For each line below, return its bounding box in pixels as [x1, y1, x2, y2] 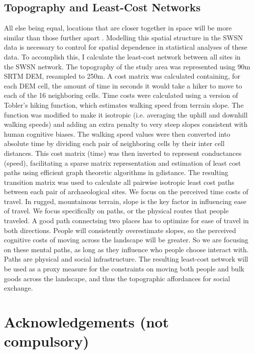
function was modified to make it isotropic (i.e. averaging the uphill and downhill [4, 109, 248, 119]
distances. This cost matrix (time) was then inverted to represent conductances [4, 147, 242, 158]
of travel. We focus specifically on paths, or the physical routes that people [4, 206, 229, 216]
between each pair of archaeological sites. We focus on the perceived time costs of [4, 186, 249, 197]
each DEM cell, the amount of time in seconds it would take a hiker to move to [4, 80, 242, 90]
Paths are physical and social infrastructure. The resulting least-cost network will [4, 254, 248, 264]
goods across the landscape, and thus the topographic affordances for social [4, 273, 230, 283]
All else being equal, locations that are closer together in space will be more [4, 23, 232, 33]
